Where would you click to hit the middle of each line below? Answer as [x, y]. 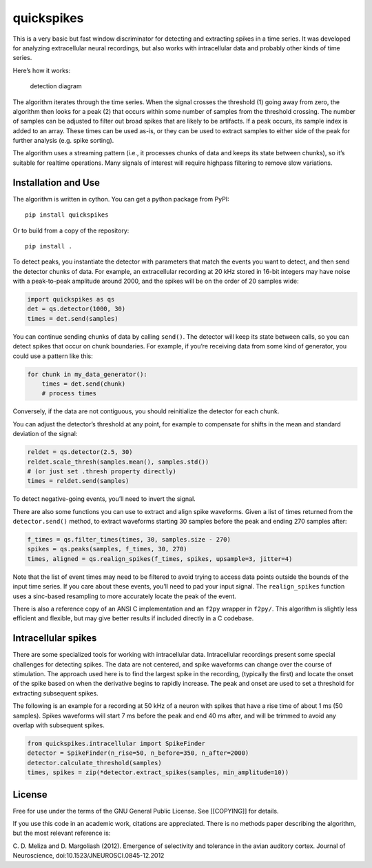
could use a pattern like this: [53, 356]
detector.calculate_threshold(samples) [94, 763]
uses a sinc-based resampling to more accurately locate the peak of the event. [125, 596]
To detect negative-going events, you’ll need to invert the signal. [104, 499]
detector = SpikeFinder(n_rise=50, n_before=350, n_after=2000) [138, 753]
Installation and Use [56, 183]
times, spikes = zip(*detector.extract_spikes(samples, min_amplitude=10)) [158, 772]
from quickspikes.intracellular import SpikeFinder [116, 744]
